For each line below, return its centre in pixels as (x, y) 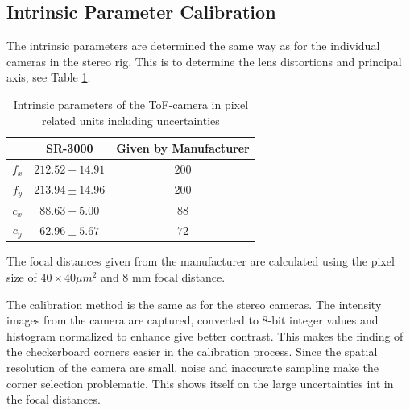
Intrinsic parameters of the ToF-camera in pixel (131, 104)
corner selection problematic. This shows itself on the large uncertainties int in (200, 383)
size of (22, 276)
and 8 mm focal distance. (163, 276)
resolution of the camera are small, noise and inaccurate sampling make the (193, 367)
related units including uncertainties (130, 120)
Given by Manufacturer (183, 148)
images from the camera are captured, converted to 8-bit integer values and (193, 320)
